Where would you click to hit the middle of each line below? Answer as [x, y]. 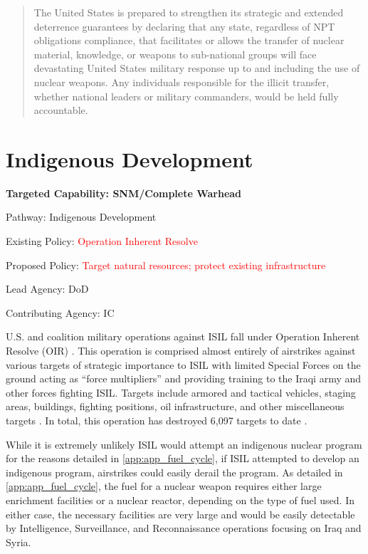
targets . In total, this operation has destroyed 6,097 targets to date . [157, 420]
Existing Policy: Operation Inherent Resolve [102, 241]
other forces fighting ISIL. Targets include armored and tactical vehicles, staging [181, 392]
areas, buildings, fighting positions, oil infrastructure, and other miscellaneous [175, 406]
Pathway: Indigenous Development [81, 217]
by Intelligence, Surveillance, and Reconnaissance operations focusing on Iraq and [184, 528]
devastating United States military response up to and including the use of [197, 68]
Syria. [19, 542]
